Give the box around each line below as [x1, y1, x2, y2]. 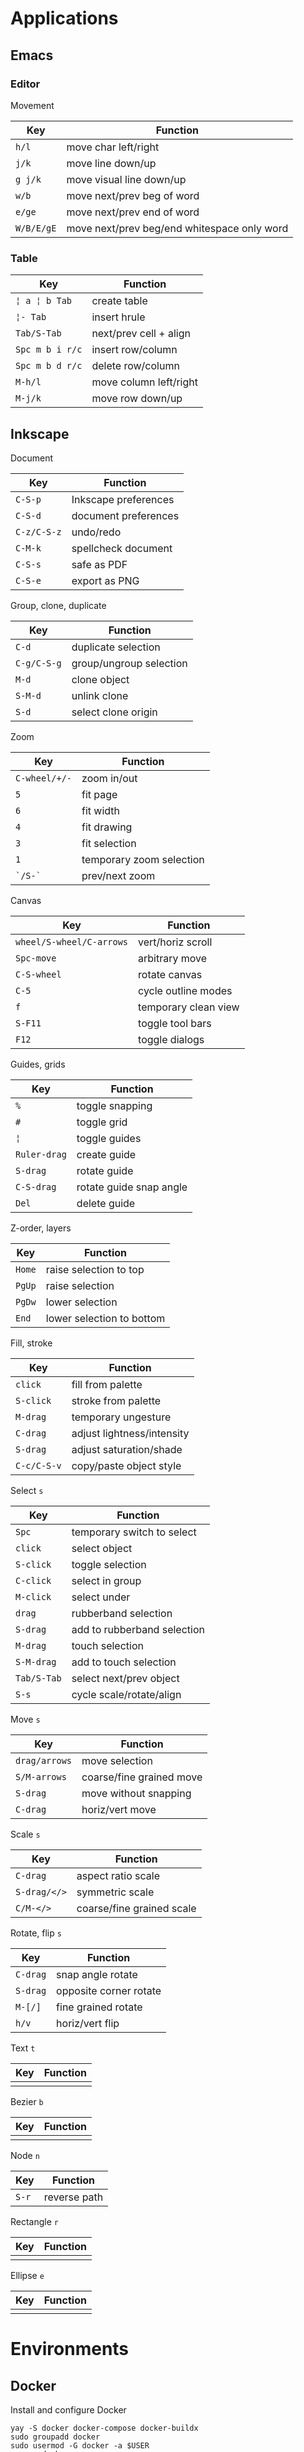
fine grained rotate [56, 2000, 143, 2014]
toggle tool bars [138, 1016, 212, 1030]
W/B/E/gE [15, 222, 57, 234]
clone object [71, 672, 130, 686]
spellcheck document [71, 541, 173, 555]
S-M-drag [15, 1656, 57, 1667]
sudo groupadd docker [10, 2432, 101, 2442]
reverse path [43, 2190, 104, 2204]
